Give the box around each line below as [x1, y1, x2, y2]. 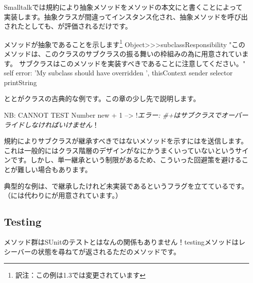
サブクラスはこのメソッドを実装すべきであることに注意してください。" [19, 58, 246, 68]
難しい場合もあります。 [17, 164, 92, 174]
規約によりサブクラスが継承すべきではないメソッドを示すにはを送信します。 [4, 136, 248, 146]
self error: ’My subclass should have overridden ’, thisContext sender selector [4, 68, 233, 78]
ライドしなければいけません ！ [4, 119, 99, 129]
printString [4, 77, 37, 87]
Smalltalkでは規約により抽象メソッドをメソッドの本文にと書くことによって [4, 2, 243, 12]
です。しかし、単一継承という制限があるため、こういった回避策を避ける [10, 155, 242, 165]
